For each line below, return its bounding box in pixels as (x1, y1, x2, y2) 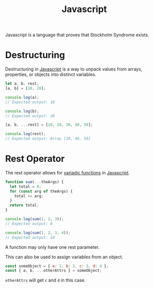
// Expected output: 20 (5, 113, 55, 119)
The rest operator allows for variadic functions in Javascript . (5, 169, 130, 175)
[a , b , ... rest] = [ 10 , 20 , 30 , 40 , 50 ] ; (5, 122, 93, 128)
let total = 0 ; (10, 184, 42, 189)
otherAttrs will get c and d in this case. (5, 277, 86, 283)
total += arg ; (14, 194, 44, 199)
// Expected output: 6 (5, 221, 53, 226)
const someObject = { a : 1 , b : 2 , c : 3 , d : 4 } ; (5, 263, 109, 268)
